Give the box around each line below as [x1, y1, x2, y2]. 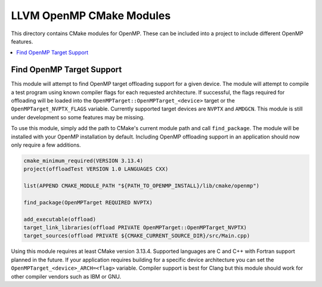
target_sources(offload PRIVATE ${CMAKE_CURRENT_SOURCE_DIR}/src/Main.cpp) [23, 233, 250, 239]
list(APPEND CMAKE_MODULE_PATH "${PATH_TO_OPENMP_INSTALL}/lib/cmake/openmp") [23, 183, 259, 189]
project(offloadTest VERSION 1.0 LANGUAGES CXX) [23, 166, 169, 172]
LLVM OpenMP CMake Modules [11, 9, 171, 22]
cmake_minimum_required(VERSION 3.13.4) [23, 157, 143, 164]
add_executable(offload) [23, 215, 97, 223]
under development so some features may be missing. [11, 113, 145, 121]
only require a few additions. [11, 141, 81, 149]
